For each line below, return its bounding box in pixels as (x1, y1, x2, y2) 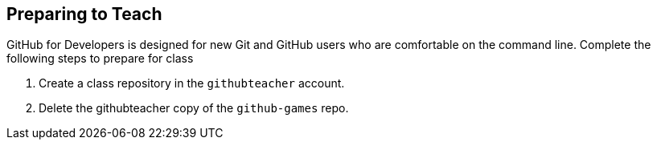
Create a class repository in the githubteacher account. (39, 76, 345, 91)
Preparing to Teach (6, 4, 162, 24)
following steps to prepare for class (6, 51, 194, 66)
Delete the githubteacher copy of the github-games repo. (39, 101, 349, 116)
